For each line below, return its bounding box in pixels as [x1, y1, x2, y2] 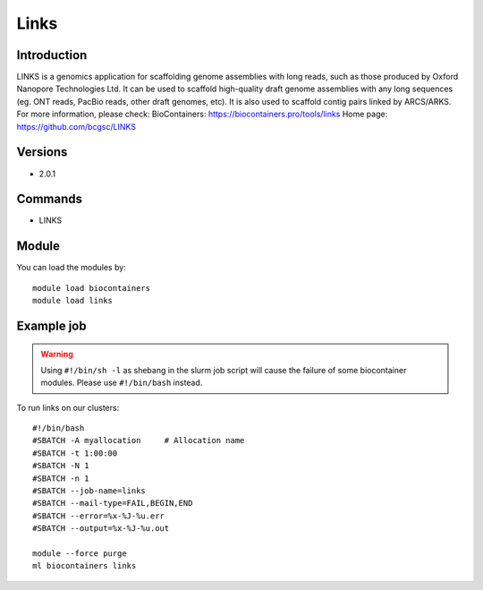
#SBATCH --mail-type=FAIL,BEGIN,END [32, 498, 193, 509]
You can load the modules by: [16, 262, 127, 273]
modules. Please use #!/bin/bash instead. [40, 377, 203, 389]
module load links [32, 295, 114, 306]
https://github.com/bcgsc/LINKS [16, 121, 137, 132]
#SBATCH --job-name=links [32, 486, 147, 496]
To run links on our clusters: [16, 402, 120, 413]
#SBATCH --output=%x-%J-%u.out [32, 524, 170, 534]
